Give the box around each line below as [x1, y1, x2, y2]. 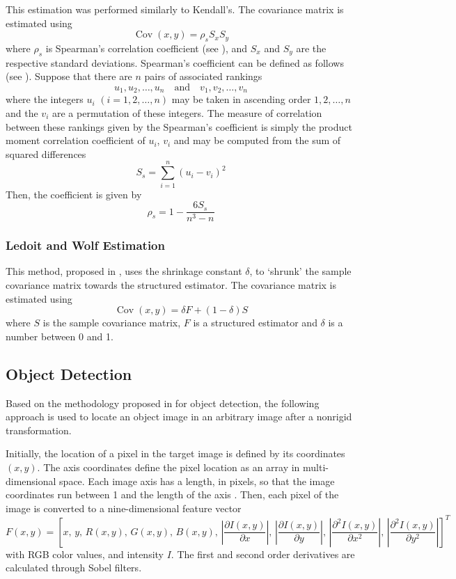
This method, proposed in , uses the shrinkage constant [6, 264, 242, 278]
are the [296, 40, 327, 55]
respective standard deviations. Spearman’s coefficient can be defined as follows [6, 55, 344, 70]
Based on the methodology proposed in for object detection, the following [6, 395, 320, 410]
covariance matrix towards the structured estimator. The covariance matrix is [6, 277, 337, 292]
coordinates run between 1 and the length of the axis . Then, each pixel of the [6, 487, 339, 502]
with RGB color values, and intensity [6, 546, 164, 561]
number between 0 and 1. [6, 328, 113, 343]
